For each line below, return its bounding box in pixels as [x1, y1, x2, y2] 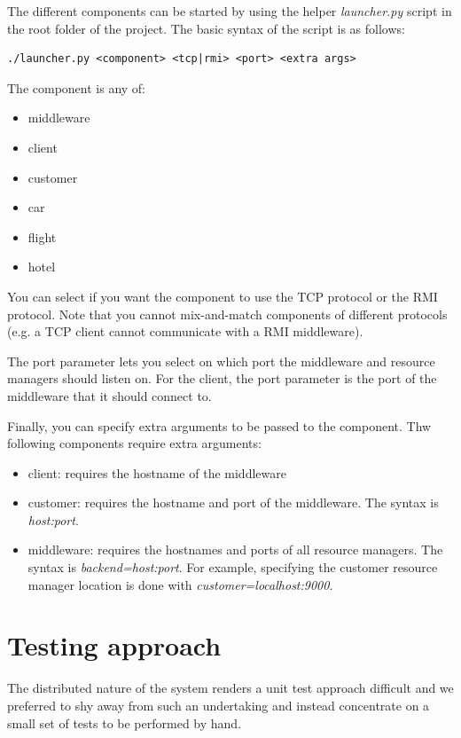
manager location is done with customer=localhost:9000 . [27, 575, 333, 593]
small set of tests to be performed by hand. [7, 713, 242, 732]
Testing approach [7, 627, 222, 663]
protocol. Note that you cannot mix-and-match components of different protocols [7, 304, 448, 323]
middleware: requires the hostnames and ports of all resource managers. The [27, 540, 443, 559]
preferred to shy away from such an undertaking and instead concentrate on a [7, 695, 430, 714]
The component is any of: [7, 78, 146, 97]
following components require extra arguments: [7, 434, 262, 452]
